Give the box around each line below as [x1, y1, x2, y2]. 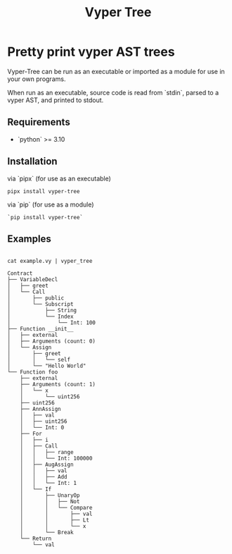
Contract [7, 270, 33, 277]
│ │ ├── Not [20, 498, 80, 505]
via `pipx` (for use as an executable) [7, 174, 111, 183]
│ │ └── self [7, 357, 71, 364]
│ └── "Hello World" [7, 362, 86, 370]
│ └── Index [7, 313, 74, 321]
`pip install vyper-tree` [7, 214, 83, 221]
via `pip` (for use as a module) [7, 200, 94, 209]
